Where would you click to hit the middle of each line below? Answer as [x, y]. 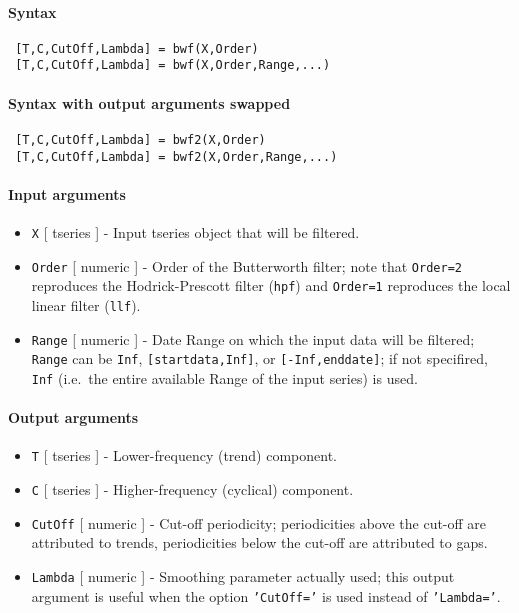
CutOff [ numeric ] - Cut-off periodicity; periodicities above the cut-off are [259, 522]
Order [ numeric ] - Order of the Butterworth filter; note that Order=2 [246, 265]
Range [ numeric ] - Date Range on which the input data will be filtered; [253, 338]
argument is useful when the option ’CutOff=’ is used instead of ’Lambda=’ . [266, 595]
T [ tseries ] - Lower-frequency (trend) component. [184, 455]
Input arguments [67, 193]
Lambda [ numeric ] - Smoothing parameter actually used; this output [243, 575]
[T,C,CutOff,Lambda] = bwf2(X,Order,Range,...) [176, 156]
